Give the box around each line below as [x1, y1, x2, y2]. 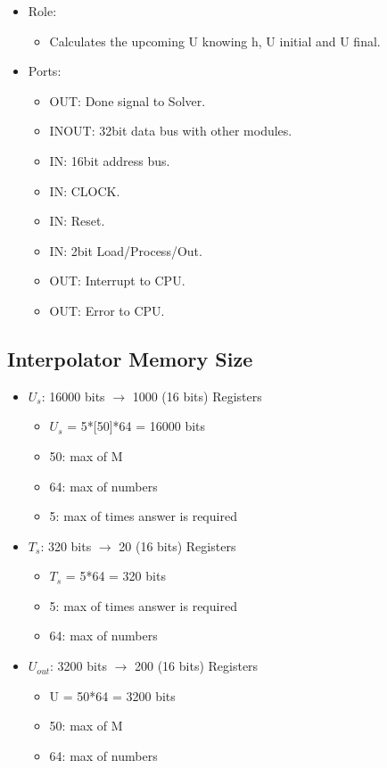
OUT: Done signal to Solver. [49, 91, 206, 110]
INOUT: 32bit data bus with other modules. [49, 121, 292, 140]
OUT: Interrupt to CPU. [49, 271, 185, 290]
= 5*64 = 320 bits [65, 566, 166, 585]
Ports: [28, 62, 62, 80]
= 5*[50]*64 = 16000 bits [67, 417, 206, 435]
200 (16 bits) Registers [134, 657, 259, 675]
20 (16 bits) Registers [119, 536, 236, 555]
